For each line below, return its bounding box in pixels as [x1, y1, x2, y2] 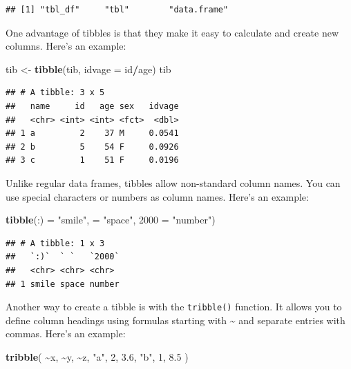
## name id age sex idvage [6, 101, 179, 111]
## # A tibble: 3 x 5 [6, 88, 105, 98]
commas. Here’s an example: [6, 326, 126, 341]
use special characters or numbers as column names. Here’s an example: [6, 189, 309, 203]
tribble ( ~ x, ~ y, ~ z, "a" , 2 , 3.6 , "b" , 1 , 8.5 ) [6, 349, 189, 363]
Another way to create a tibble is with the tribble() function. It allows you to [6, 299, 342, 314]
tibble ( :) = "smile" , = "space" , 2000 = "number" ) [6, 212, 216, 227]
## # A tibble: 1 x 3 [6, 238, 105, 248]
